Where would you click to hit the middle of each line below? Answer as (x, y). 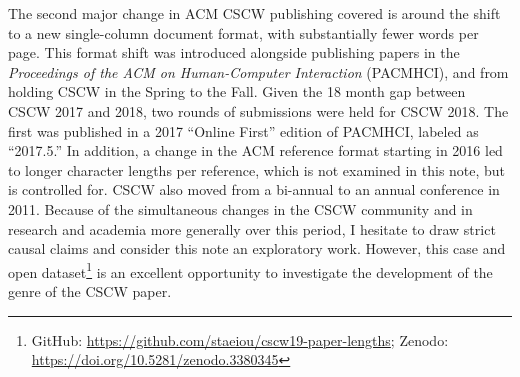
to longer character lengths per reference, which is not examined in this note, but (257, 169)
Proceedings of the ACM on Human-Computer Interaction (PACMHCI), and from (258, 71)
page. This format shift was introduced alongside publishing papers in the (234, 52)
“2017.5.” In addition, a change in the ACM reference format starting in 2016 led (255, 150)
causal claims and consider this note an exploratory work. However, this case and (257, 248)
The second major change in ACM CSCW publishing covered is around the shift (254, 13)
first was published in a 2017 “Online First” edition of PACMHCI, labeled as (243, 130)
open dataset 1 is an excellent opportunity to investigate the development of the (250, 270)
